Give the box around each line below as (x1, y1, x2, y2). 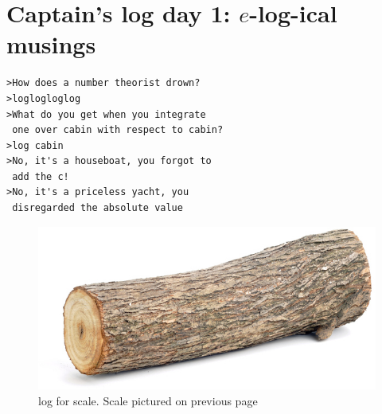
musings (6, 28, 96, 61)
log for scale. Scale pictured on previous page (38, 392, 258, 408)
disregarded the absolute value (12, 202, 183, 214)
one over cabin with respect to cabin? (12, 124, 224, 136)
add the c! (12, 170, 69, 182)
